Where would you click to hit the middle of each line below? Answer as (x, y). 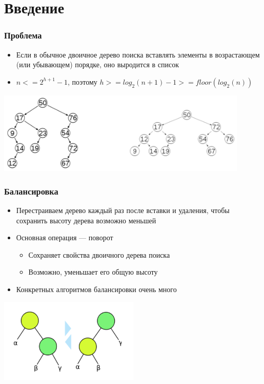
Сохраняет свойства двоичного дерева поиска (99, 254)
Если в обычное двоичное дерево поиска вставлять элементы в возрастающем (138, 54)
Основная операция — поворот (65, 237)
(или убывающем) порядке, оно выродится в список (98, 64)
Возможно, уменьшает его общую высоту (93, 272)
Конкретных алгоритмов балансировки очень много (96, 289)
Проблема (23, 35)
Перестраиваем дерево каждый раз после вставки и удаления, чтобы (123, 210)
